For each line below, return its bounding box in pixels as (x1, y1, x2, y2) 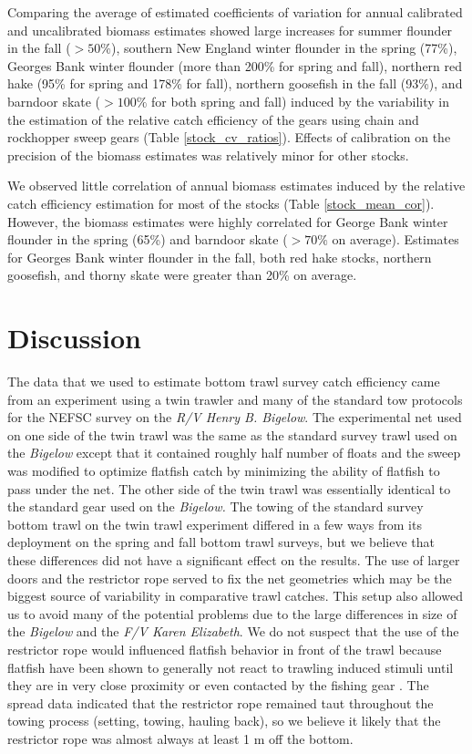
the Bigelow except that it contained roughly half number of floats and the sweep (7, 443, 461, 462)
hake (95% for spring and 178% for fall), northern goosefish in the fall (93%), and (7, 74, 463, 93)
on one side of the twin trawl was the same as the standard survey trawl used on (7, 425, 457, 444)
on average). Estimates (332, 230, 459, 249)
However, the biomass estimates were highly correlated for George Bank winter (7, 212, 448, 231)
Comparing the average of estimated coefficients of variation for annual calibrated (7, 3, 463, 21)
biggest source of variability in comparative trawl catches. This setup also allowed (7, 586, 463, 605)
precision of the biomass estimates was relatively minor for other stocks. (7, 145, 409, 164)
